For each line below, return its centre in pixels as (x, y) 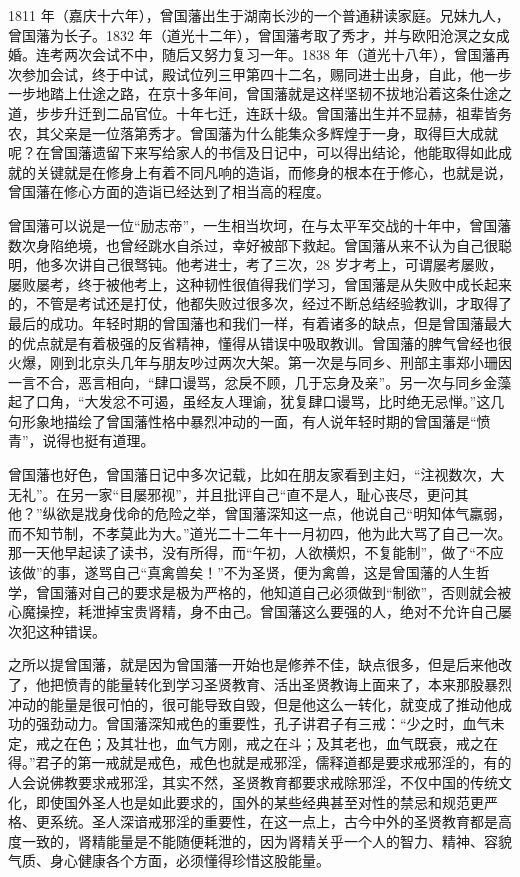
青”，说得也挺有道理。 (81, 440)
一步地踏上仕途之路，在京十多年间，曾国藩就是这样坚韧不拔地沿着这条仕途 (253, 93)
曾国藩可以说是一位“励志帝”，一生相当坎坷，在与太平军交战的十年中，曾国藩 (260, 224)
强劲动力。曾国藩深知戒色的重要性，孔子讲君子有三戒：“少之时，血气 (263, 723)
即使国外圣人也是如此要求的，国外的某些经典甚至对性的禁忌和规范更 (259, 801)
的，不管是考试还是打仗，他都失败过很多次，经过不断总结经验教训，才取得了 (260, 303)
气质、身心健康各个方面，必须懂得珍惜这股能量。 (169, 860)
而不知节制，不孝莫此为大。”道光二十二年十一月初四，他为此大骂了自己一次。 (260, 532)
